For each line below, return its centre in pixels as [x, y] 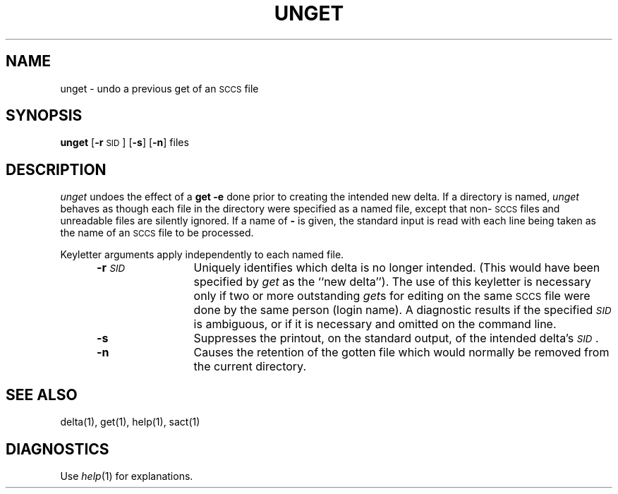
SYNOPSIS [44, 116]
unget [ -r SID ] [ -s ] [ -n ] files [125, 143]
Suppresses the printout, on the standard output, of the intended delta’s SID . [396, 338]
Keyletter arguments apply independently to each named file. [202, 255]
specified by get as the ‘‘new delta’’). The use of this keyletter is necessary [392, 282]
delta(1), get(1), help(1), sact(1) [130, 422]
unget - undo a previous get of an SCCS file [159, 88]
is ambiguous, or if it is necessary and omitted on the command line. [375, 324]
